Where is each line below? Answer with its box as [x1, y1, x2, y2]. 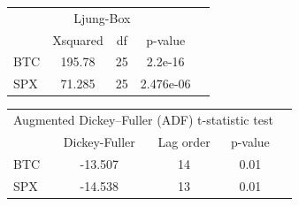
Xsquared [52, 30, 103, 49]
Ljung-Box [73, 8, 131, 27]
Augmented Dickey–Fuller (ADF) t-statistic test [13, 111, 273, 129]
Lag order [157, 132, 211, 150]
